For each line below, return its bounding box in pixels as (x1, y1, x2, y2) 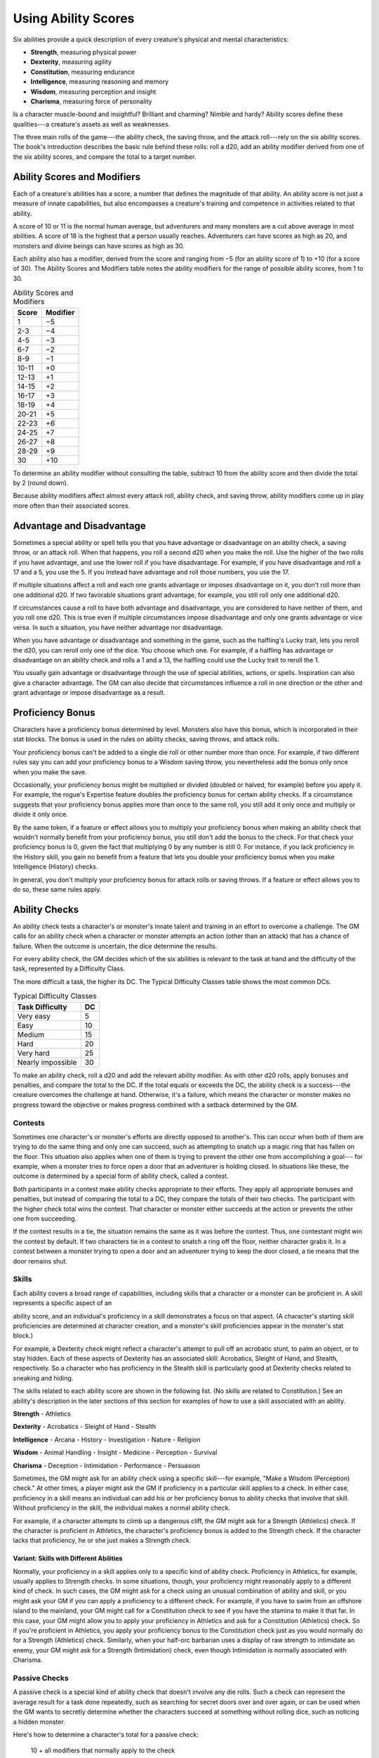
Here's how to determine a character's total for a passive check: (13, 1730, 199, 1738)
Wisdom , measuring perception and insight (30, 87, 157, 96)
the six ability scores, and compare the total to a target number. (13, 152, 197, 161)
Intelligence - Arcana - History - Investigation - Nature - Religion (13, 1435, 201, 1444)
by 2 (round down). (13, 479, 69, 487)
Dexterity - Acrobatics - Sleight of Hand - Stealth (13, 1423, 157, 1431)
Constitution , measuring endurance (30, 68, 135, 76)
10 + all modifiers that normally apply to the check (30, 1746, 175, 1754)
